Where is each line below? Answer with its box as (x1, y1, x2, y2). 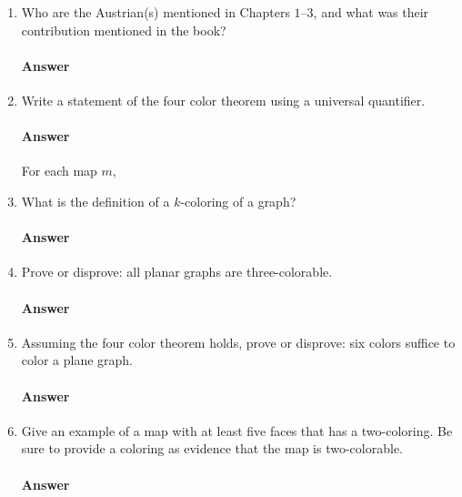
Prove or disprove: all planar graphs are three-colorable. (21, 262, 333, 281)
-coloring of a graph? (180, 191, 296, 210)
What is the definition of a (21, 191, 170, 210)
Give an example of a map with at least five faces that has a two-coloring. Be (21, 421, 453, 440)
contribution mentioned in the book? (21, 20, 226, 39)
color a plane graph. (21, 350, 134, 370)
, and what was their (313, 3, 429, 21)
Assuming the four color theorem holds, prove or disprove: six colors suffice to (21, 332, 456, 351)
